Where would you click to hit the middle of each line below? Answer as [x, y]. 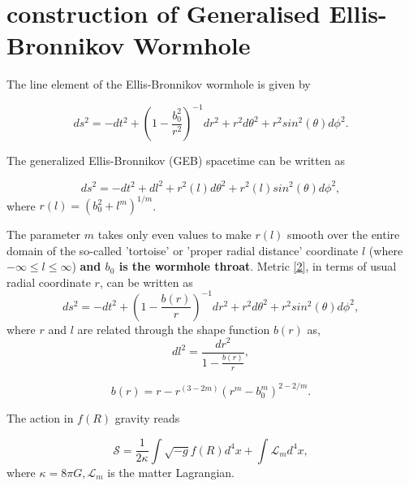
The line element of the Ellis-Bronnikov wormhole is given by [159, 84]
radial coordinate [49, 282]
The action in [40, 418]
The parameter [44, 234]
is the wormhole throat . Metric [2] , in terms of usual [258, 266]
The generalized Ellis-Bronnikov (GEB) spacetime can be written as [176, 161]
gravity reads [147, 418]
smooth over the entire [344, 234]
